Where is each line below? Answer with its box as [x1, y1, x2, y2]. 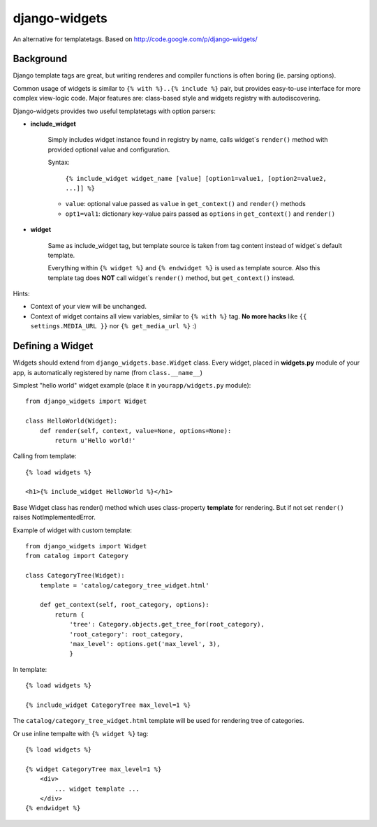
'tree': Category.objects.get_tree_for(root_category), [69, 620, 265, 629]
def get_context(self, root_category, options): [39, 601, 209, 609]
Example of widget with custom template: [13, 526, 133, 534]
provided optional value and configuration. [47, 145, 170, 154]
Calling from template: [13, 452, 77, 460]
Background [13, 53, 68, 65]
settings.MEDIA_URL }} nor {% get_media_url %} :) [30, 322, 197, 330]
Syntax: [47, 158, 70, 167]
